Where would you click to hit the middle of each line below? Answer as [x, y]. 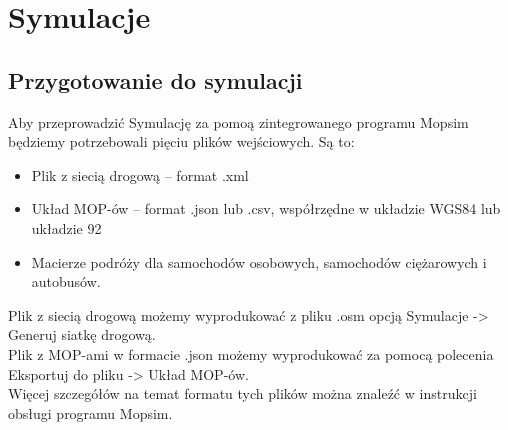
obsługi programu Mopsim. [90, 412]
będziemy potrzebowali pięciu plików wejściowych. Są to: [181, 141]
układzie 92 [66, 227]
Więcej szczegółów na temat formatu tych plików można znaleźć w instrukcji [242, 393]
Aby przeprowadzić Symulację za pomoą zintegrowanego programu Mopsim [238, 121]
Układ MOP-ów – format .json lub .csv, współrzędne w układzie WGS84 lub [266, 208]
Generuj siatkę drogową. [82, 334]
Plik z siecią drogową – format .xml [140, 174]
